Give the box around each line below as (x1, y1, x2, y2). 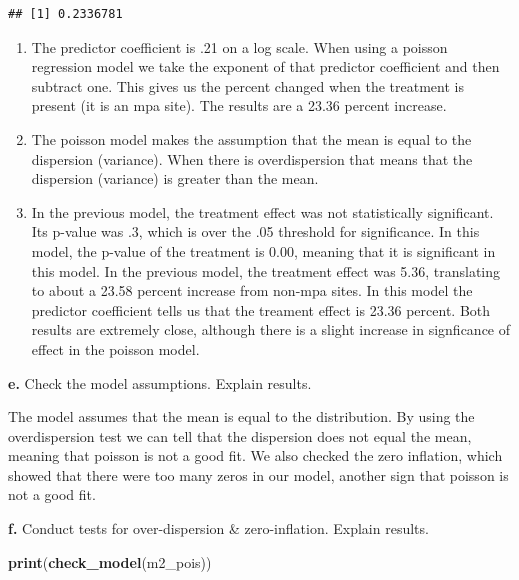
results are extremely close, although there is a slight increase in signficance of (31, 319, 511, 340)
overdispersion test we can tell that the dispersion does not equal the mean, (8, 425, 472, 446)
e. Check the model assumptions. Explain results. (8, 372, 312, 393)
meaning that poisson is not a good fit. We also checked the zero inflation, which (8, 445, 503, 466)
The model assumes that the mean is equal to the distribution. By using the (8, 406, 475, 427)
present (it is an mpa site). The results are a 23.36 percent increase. (31, 95, 447, 116)
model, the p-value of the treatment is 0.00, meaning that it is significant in (31, 240, 496, 261)
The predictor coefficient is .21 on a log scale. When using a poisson (31, 36, 448, 57)
